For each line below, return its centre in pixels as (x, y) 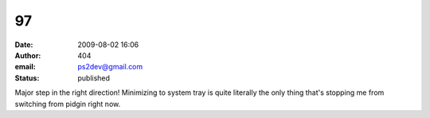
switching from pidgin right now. (68, 104)
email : (25, 67)
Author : (28, 55)
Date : (24, 45)
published (94, 78)
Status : (27, 78)
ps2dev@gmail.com (110, 67)
